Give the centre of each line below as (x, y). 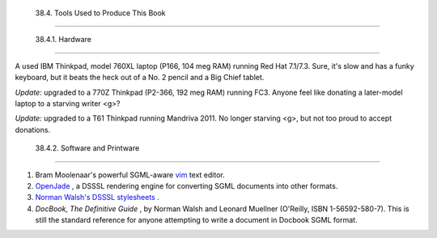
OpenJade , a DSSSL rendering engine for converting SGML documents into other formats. (187, 185)
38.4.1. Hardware (64, 40)
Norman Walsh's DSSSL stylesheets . (97, 198)
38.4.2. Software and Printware (87, 148)
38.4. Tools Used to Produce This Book (100, 13)
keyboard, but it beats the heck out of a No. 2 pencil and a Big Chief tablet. (140, 78)
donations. (33, 130)
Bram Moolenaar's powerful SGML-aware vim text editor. (130, 175)
